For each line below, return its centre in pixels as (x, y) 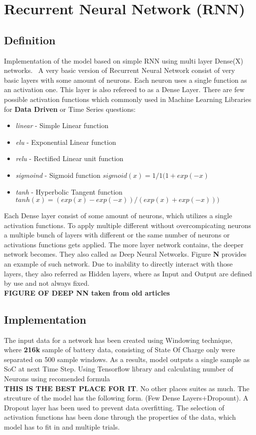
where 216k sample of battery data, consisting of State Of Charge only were (120, 350)
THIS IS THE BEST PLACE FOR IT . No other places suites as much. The (127, 388)
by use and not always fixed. (47, 283)
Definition (30, 40)
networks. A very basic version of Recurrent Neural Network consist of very (120, 70)
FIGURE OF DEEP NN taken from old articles (87, 292)
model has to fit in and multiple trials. (62, 427)
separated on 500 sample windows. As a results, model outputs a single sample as (127, 359)
